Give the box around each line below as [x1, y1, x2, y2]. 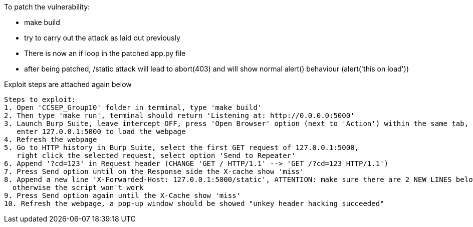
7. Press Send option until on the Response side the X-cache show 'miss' [4, 167, 304, 175]
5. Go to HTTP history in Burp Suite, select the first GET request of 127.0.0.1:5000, [4, 143, 359, 151]
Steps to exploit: [4, 95, 76, 103]
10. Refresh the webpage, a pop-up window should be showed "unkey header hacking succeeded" [4, 199, 384, 207]
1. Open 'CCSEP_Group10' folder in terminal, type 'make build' [4, 103, 262, 111]
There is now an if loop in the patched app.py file [24, 49, 186, 57]
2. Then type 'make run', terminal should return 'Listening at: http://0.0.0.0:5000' [4, 111, 355, 119]
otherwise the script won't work [12, 183, 144, 191]
